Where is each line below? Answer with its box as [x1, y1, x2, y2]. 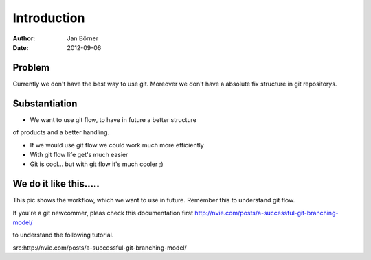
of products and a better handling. [12, 128, 110, 137]
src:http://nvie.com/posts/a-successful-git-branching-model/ [12, 244, 187, 252]
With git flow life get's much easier [30, 150, 128, 158]
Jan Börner [67, 34, 99, 43]
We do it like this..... [12, 178, 100, 190]
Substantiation [12, 97, 78, 109]
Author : [12, 34, 36, 43]
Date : [12, 43, 29, 51]
